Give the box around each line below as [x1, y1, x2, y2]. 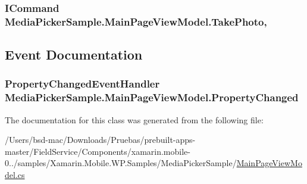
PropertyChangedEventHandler [5, 76, 160, 91]
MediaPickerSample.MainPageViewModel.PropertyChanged [5, 90, 299, 105]
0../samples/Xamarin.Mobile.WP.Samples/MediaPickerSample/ [5, 157, 237, 169]
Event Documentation [5, 45, 143, 64]
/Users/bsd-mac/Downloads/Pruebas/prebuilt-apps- [5, 133, 196, 146]
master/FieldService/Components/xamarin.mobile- [5, 145, 190, 157]
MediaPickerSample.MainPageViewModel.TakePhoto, [5, 14, 267, 29]
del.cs [5, 169, 25, 181]
